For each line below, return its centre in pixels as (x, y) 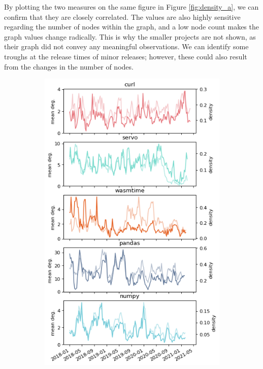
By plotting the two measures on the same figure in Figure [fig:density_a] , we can (131, 7)
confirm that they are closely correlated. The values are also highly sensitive (122, 16)
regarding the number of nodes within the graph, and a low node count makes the (131, 27)
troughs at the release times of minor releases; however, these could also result (126, 56)
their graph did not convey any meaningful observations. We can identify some (126, 46)
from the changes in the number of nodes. (69, 66)
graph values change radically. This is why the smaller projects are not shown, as (130, 36)
